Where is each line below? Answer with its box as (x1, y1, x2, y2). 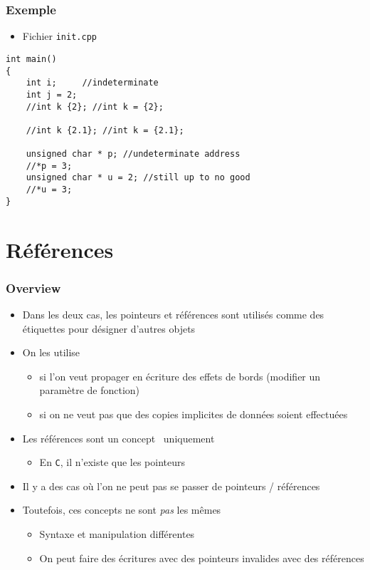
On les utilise (22, 345, 80, 360)
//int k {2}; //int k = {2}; (26, 101, 164, 112)
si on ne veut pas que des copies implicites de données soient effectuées (39, 406, 348, 421)
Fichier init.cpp (22, 28, 97, 43)
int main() (6, 53, 57, 64)
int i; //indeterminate (26, 78, 159, 88)
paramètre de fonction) (39, 383, 140, 398)
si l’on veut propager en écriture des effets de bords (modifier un (39, 368, 321, 383)
